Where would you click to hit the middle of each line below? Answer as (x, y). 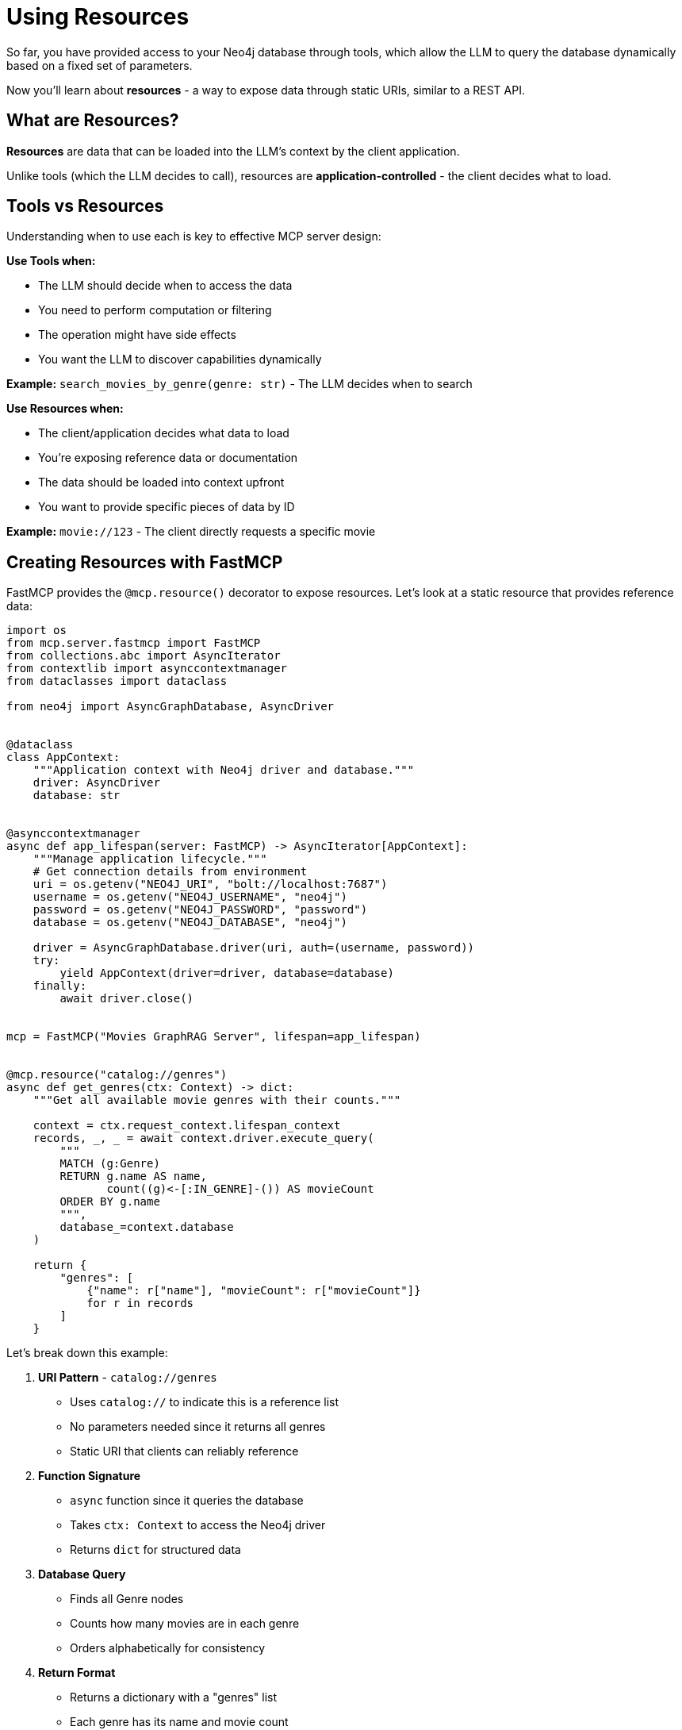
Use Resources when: (65, 409)
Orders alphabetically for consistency (168, 1648)
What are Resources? (93, 121)
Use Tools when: (51, 261)
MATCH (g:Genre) (110, 1164)
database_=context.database (147, 1227)
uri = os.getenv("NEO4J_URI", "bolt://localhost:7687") (210, 884)
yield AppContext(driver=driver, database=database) (227, 973)
